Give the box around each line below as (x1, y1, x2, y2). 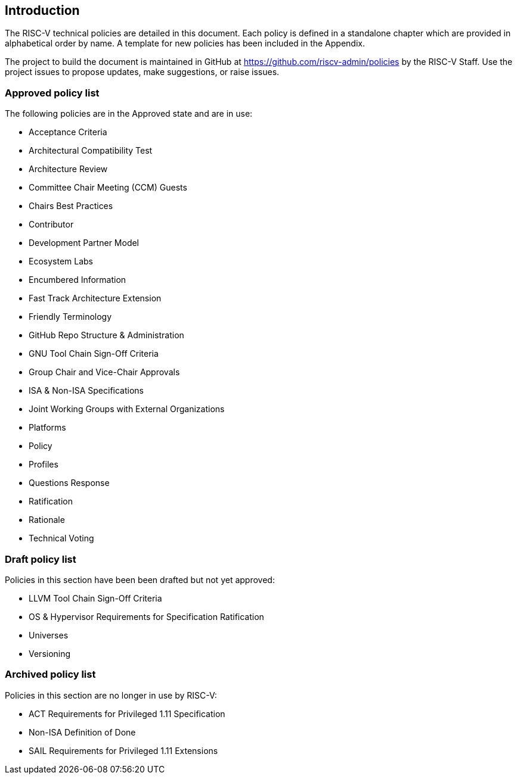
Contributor (29, 219, 74, 230)
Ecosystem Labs (29, 256, 94, 267)
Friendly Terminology (29, 311, 112, 322)
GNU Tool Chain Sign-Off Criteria (29, 348, 159, 359)
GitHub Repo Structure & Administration (29, 330, 184, 341)
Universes (29, 630, 69, 640)
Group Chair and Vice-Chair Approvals (29, 367, 180, 378)
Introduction (5, 3, 80, 18)
